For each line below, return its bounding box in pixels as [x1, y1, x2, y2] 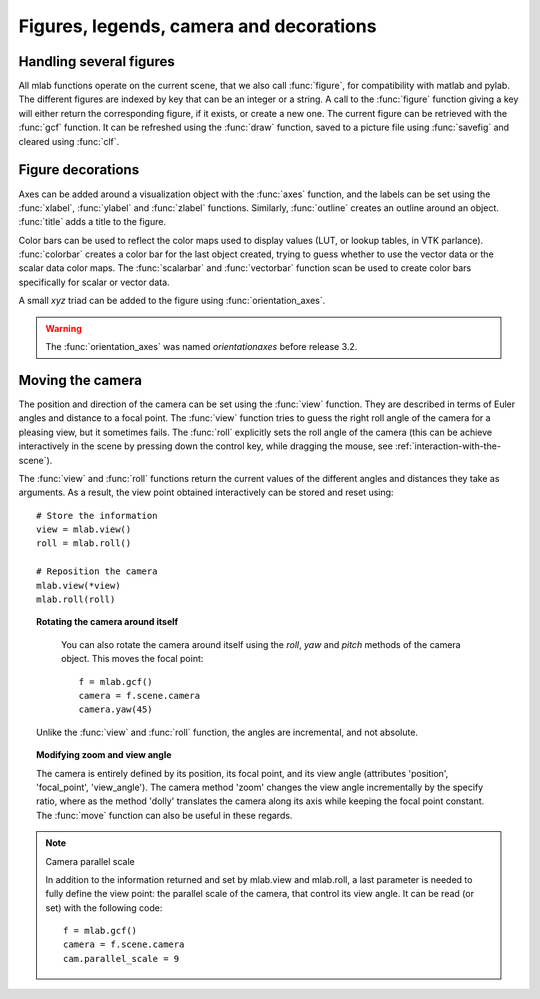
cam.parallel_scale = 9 [63, 953, 180, 964]
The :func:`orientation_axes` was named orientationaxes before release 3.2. [45, 341, 358, 353]
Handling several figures [18, 53, 175, 70]
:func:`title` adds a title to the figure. [18, 216, 167, 228]
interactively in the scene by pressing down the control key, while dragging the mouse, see [18, 440, 394, 452]
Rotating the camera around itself [36, 616, 179, 628]
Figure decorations [18, 161, 140, 179]
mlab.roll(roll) [36, 594, 116, 605]
